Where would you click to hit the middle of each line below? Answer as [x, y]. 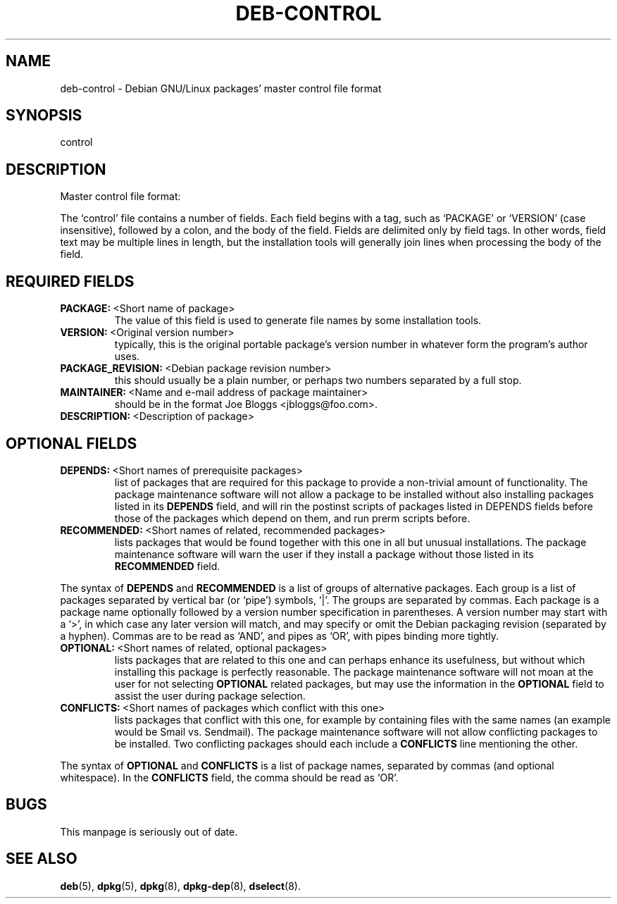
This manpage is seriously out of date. [149, 831]
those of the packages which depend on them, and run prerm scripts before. [292, 518]
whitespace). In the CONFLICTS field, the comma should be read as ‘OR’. [229, 777]
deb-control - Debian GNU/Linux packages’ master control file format [221, 88]
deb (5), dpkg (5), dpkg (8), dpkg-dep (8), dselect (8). [181, 886]
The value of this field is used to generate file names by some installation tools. [298, 321]
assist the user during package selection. [210, 695]
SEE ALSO [42, 859]
